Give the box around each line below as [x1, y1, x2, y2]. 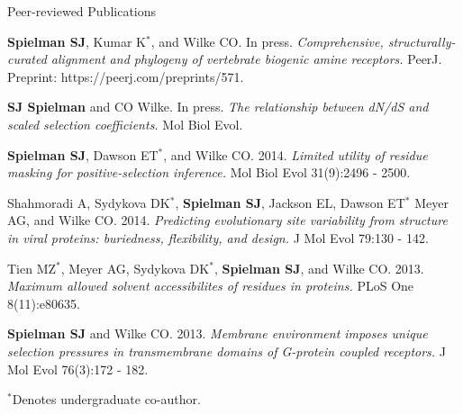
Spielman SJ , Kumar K [7, 31, 146, 50]
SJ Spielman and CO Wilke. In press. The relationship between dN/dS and [7, 97, 429, 116]
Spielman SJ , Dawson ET [7, 145, 159, 164]
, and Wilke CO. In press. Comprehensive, [150, 31, 384, 50]
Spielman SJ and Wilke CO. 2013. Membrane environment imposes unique [7, 324, 428, 343]
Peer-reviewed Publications [7, 2, 157, 20]
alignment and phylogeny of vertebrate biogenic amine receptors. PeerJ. [50, 49, 442, 68]
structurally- [387, 31, 456, 50]
